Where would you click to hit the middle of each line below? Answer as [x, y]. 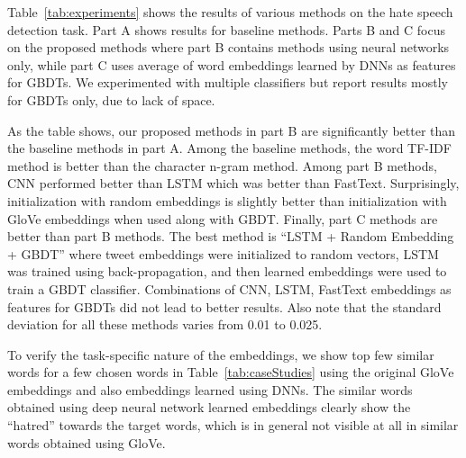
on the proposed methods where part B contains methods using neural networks [228, 47]
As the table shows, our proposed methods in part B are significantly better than [232, 130]
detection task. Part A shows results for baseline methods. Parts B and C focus [226, 29]
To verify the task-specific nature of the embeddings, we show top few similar [221, 354]
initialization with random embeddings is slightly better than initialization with [227, 200]
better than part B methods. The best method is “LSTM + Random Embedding [231, 236]
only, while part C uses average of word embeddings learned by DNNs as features [232, 64]
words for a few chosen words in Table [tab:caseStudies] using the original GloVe [231, 372]
